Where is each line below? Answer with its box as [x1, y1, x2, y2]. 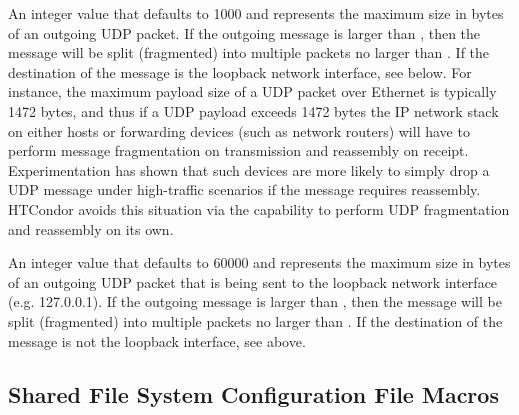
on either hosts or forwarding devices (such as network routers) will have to [8, 120, 470, 141]
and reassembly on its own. [8, 218, 174, 239]
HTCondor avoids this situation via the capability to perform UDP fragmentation [8, 198, 510, 219]
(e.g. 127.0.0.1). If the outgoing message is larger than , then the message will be [8, 291, 502, 312]
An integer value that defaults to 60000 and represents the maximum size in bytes [8, 252, 511, 273]
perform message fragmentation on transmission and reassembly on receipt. [8, 140, 469, 161]
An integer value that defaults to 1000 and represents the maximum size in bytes [8, 3, 504, 23]
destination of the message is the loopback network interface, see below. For [8, 61, 472, 82]
